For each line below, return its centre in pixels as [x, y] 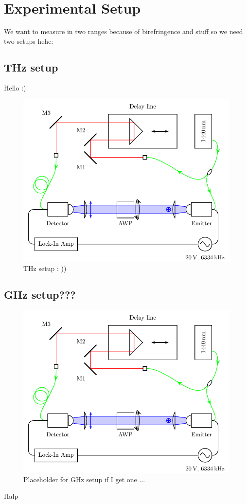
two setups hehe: [29, 41]
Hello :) [15, 87]
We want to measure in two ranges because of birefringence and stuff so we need [123, 31]
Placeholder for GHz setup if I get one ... [84, 479]
